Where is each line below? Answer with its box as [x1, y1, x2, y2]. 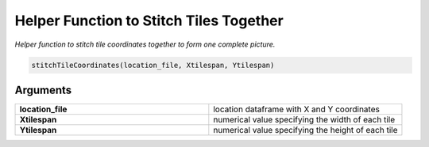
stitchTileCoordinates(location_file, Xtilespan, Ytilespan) [31, 60, 275, 70]
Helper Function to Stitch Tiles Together [14, 12, 284, 29]
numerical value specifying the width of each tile [213, 115, 396, 126]
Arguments [14, 83, 72, 96]
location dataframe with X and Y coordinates [213, 104, 381, 115]
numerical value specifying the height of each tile [213, 125, 398, 136]
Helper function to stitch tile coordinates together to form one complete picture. [14, 40, 276, 49]
